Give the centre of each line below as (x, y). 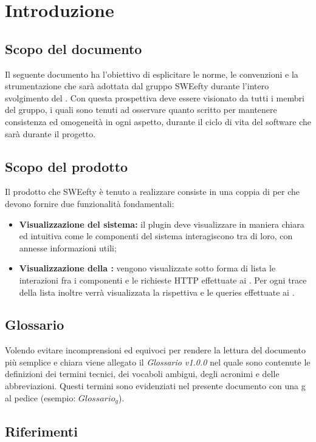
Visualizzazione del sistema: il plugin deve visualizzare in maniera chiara (162, 224)
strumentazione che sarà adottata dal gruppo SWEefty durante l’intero (137, 86)
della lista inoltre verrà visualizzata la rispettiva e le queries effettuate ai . (157, 292)
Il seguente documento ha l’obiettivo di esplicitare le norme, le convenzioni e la (152, 74)
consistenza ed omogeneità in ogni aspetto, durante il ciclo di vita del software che (158, 121)
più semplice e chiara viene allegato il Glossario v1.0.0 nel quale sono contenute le (158, 362)
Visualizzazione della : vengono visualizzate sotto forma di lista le (147, 268)
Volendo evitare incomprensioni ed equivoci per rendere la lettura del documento (155, 350)
